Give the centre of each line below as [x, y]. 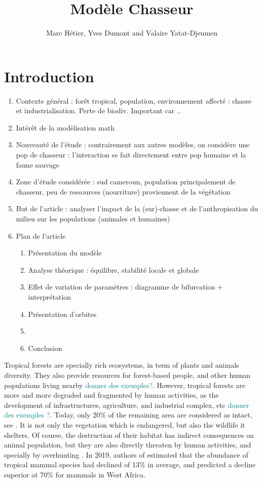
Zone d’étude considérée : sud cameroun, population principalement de [126, 182]
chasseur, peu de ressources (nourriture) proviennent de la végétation [123, 191]
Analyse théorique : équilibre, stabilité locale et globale [114, 269]
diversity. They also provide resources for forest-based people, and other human [127, 375]
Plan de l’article [41, 235]
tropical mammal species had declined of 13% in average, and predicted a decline [130, 464]
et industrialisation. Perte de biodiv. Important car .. [98, 110]
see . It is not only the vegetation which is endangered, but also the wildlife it [125, 424]
